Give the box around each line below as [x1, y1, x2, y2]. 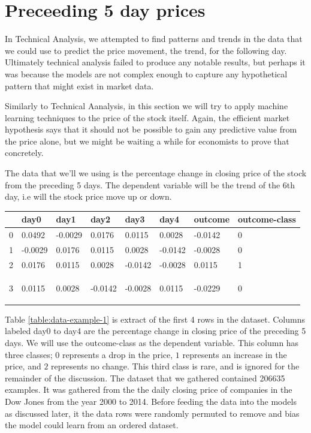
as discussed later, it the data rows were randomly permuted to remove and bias [5, 407, 300, 419]
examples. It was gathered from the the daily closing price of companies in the [5, 383, 292, 396]
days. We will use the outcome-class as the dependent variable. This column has [5, 336, 299, 348]
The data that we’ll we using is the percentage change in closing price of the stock [5, 167, 307, 179]
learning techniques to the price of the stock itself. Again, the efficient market [5, 111, 290, 124]
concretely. [5, 146, 44, 159]
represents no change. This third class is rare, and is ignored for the [51, 360, 300, 372]
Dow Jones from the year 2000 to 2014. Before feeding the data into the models [5, 395, 297, 407]
